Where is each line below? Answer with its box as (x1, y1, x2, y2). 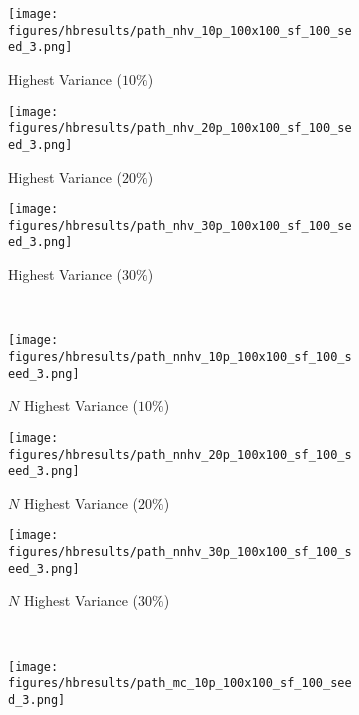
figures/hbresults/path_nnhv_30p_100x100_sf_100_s (8, 545, 352, 560)
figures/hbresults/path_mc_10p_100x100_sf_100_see (8, 676, 352, 691)
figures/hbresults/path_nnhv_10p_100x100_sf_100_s (8, 349, 352, 364)
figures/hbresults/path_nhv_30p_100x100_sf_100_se (8, 218, 352, 233)
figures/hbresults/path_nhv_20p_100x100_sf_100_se (8, 121, 352, 136)
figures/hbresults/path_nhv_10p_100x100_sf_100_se (8, 23, 352, 38)
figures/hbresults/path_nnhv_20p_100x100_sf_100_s (8, 447, 352, 462)
